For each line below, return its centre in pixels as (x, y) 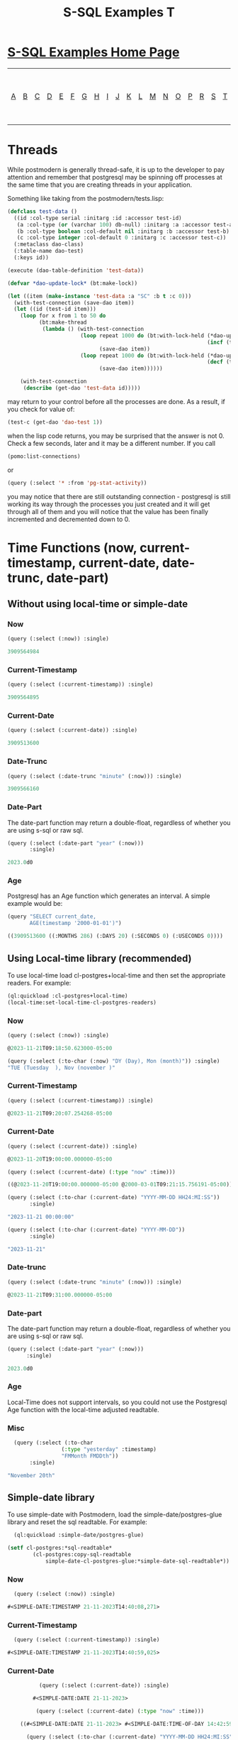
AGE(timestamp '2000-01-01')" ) (75, 924)
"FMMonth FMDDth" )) (90, 1456)
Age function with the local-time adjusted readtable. (83, 1409)
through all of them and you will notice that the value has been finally (108, 511)
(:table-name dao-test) (49, 251)
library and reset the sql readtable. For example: (77, 1522)
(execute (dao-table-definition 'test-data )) (75, 270)
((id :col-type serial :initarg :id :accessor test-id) (98, 218)
